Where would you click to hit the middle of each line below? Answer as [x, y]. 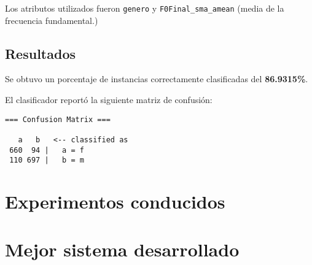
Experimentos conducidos [115, 202]
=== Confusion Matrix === [58, 119]
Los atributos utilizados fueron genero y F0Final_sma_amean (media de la [145, 8]
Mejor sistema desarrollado [122, 249]
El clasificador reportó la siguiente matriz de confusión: [109, 100]
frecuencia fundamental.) [52, 20]
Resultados [40, 53]
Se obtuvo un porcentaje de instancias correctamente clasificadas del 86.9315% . [157, 79]
